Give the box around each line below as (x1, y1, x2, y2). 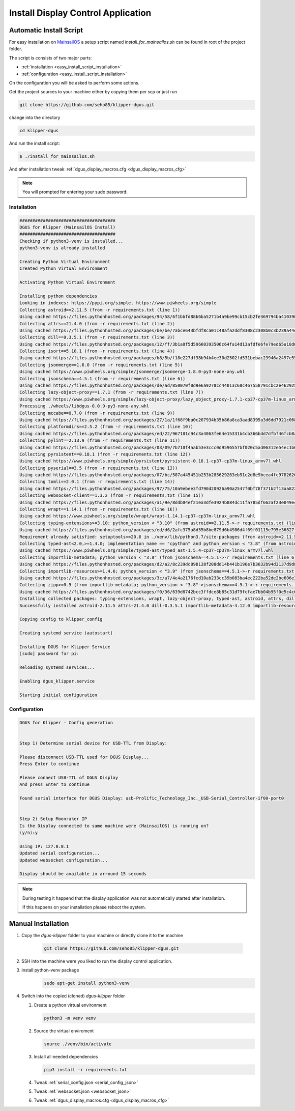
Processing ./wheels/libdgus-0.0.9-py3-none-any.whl (19, 403, 149, 409)
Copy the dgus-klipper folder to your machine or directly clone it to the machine (21, 933, 183, 938)
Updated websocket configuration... (19, 857, 108, 863)
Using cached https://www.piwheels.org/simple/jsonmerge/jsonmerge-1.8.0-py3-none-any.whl (19, 369, 245, 374)
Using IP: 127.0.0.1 (19, 843, 69, 849)
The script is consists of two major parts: (9, 55, 92, 61)
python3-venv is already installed (19, 245, 105, 251)
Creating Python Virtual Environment (19, 258, 111, 264)
